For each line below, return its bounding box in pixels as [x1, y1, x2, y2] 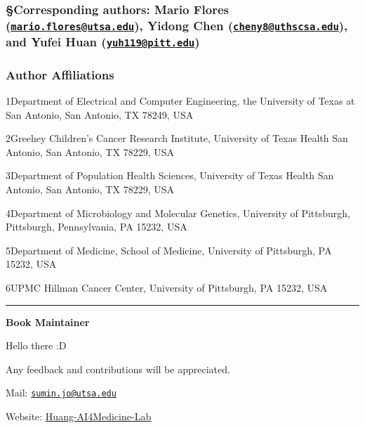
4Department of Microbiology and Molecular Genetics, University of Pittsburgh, [6, 205, 350, 220]
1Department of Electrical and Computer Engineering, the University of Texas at [6, 93, 355, 108]
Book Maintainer [6, 314, 90, 329]
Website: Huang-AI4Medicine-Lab [6, 409, 152, 423]
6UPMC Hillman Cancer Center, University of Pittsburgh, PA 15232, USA [6, 280, 328, 294]
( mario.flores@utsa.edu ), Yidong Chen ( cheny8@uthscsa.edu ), [6, 16, 348, 34]
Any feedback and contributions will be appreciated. [6, 361, 230, 376]
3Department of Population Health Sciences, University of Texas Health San [6, 168, 334, 183]
